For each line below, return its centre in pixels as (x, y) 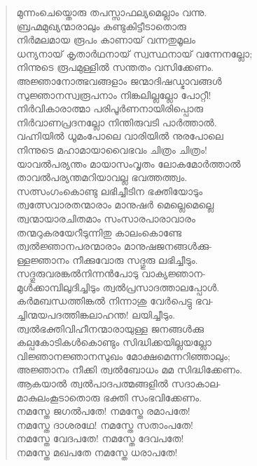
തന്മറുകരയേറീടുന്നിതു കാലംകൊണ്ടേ (99, 232)
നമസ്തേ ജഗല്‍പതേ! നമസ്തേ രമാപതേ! (103, 411)
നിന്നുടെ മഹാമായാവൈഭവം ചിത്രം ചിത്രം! (112, 149)
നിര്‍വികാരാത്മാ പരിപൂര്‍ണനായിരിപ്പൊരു (110, 108)
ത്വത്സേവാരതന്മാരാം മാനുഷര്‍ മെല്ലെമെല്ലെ (115, 205)
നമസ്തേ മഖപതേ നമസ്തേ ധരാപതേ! (97, 452)
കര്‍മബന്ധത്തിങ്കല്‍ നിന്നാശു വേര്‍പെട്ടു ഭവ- (115, 301)
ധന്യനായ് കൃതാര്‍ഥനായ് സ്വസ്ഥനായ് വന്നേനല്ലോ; (134, 53)
